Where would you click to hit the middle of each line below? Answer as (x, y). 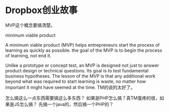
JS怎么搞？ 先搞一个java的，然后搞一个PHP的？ (64, 104)
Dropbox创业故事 (41, 10)
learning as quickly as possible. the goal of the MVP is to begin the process (84, 50)
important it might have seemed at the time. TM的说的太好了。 (70, 87)
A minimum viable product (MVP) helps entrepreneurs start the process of (82, 45)
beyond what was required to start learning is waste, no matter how (76, 81)
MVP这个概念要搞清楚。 (30, 25)
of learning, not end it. (28, 55)
